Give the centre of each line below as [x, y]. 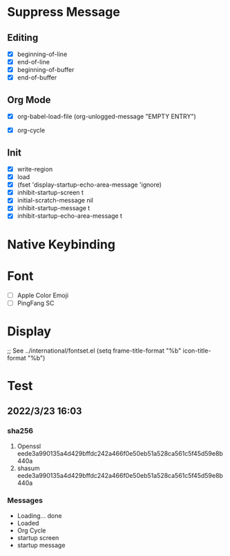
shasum [28, 468]
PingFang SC [36, 303]
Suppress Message [64, 12]
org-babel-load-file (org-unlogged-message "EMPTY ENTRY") [107, 117]
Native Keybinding [61, 244]
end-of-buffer [37, 77]
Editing [23, 38]
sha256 [20, 431]
